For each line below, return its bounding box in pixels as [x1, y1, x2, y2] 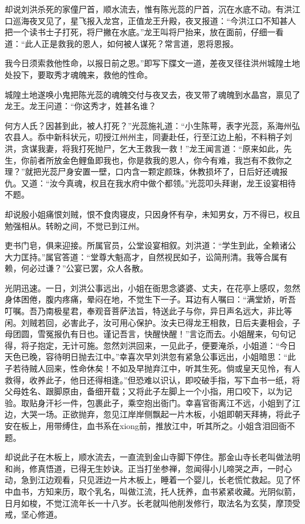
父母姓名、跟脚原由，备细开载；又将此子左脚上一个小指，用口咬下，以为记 [5, 385, 292, 397]
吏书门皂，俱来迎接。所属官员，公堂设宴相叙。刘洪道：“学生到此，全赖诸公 [5, 239, 296, 251]
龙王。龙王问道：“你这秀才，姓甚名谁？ [5, 100, 157, 112]
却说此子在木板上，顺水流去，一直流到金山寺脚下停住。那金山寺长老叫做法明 [5, 451, 300, 463]
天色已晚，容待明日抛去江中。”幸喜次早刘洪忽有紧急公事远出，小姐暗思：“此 [5, 351, 296, 363]
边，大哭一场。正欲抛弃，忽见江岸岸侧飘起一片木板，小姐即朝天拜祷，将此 [5, 408, 292, 420]
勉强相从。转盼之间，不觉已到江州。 [5, 219, 144, 232]
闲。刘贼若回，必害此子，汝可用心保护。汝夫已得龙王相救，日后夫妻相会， [5, 316, 292, 328]
